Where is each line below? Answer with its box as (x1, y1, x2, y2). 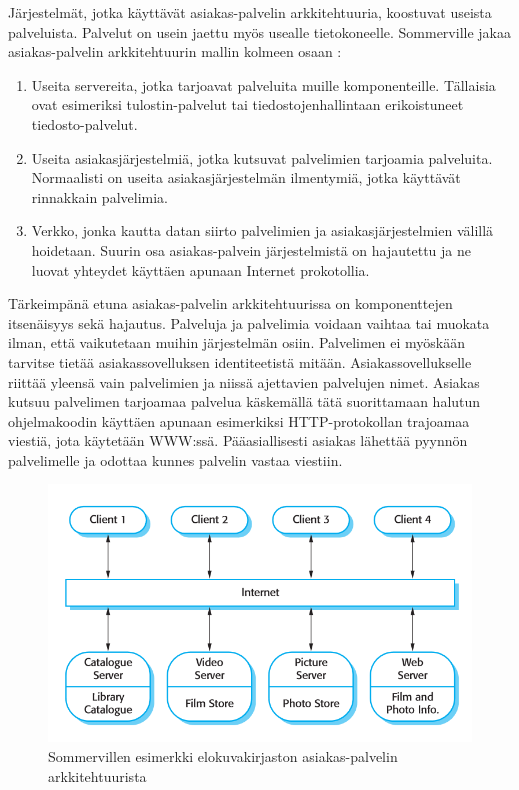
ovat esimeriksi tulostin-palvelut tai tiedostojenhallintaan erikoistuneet (31, 94, 464, 115)
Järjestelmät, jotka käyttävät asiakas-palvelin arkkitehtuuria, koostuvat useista (8, 2, 492, 22)
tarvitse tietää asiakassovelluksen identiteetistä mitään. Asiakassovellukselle (8, 351, 472, 372)
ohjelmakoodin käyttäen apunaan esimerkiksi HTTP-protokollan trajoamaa (8, 410, 470, 431)
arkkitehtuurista (48, 765, 147, 786)
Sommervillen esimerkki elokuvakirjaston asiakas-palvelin (48, 746, 398, 767)
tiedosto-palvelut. (31, 113, 138, 134)
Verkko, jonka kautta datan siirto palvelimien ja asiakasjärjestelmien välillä (31, 220, 494, 241)
